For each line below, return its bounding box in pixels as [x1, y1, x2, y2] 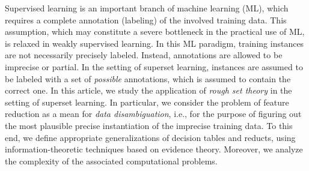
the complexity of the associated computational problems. [5, 154, 218, 167]
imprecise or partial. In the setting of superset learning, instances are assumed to [5, 60, 303, 73]
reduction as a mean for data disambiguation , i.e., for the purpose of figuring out [5, 107, 302, 120]
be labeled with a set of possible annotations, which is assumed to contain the [5, 72, 291, 85]
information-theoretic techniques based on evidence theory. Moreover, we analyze [5, 143, 303, 155]
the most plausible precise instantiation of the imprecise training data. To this [5, 119, 293, 131]
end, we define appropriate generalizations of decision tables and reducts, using [5, 131, 296, 143]
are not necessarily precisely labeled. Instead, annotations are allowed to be [5, 49, 283, 61]
